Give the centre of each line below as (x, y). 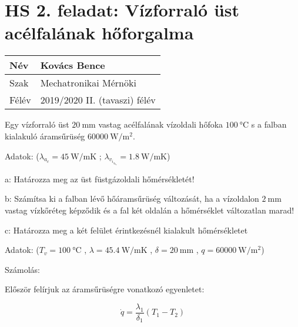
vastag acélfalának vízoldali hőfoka (161, 124)
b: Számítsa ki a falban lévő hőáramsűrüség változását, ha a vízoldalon (132, 198)
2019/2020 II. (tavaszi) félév (98, 100)
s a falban (269, 124)
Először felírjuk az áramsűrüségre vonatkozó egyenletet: (105, 289)
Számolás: (22, 269)
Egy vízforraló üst (37, 124)
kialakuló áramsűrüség (45, 136)
